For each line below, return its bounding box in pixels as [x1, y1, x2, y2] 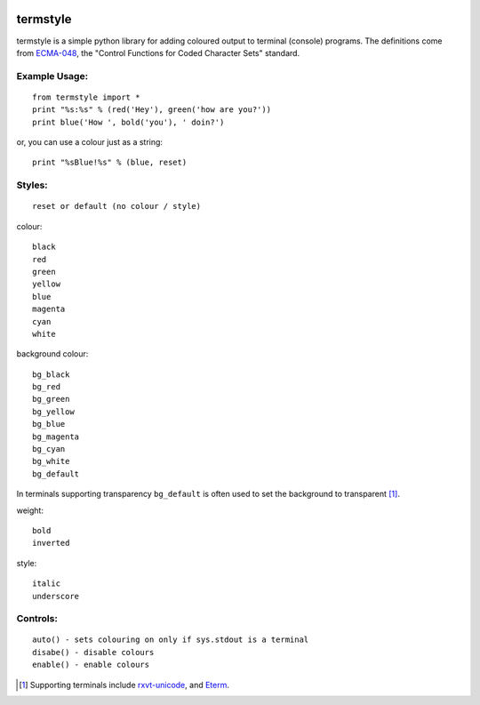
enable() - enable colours [32, 660, 150, 670]
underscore [32, 591, 80, 601]
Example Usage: [16, 69, 89, 82]
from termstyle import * [32, 92, 140, 102]
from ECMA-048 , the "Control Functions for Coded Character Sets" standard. [16, 47, 300, 58]
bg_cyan [32, 445, 66, 454]
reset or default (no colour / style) [32, 201, 202, 212]
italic [32, 579, 61, 589]
